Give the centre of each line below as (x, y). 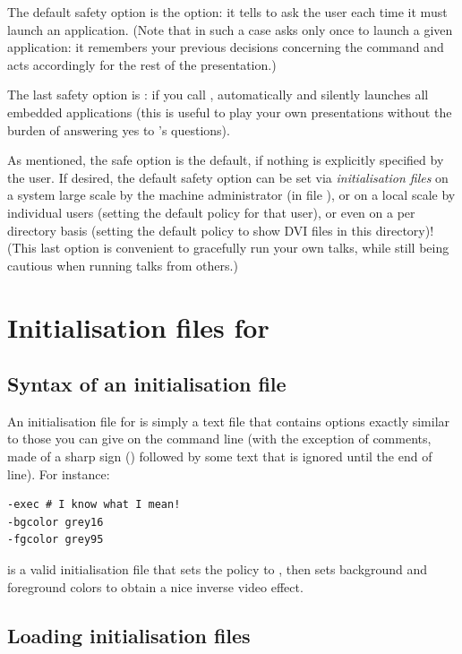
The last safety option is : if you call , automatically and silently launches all (218, 95)
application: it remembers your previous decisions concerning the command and (226, 47)
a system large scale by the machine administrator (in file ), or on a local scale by (231, 195)
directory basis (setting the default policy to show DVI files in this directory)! (221, 230)
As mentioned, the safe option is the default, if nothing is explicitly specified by (226, 160)
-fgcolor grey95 (56, 540)
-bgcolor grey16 (56, 522)
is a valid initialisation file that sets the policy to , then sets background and (218, 569)
